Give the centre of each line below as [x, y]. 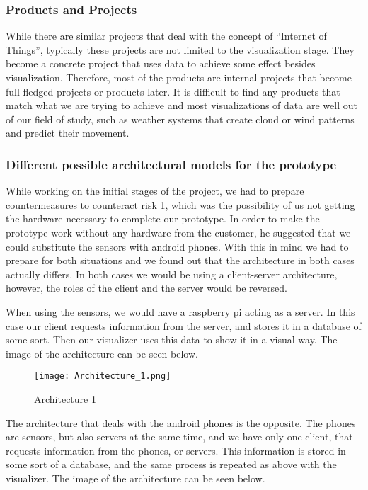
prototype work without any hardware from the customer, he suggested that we [178, 232]
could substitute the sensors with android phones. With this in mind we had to [177, 246]
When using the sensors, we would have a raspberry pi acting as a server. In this [180, 311]
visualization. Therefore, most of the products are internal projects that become [179, 77]
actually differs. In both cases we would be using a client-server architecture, [172, 274]
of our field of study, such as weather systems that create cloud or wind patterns [180, 119]
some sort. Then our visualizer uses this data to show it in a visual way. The [172, 340]
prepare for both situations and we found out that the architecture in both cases [180, 260]
